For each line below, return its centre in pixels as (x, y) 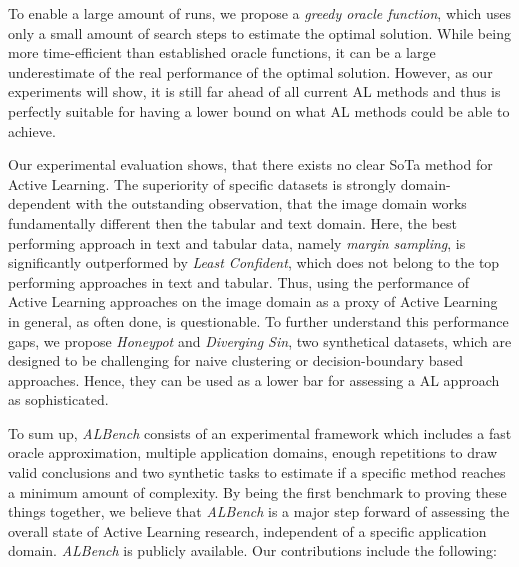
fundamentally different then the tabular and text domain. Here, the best (233, 222)
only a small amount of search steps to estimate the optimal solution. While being (259, 32)
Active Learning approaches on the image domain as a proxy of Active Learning (253, 301)
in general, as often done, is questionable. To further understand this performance (258, 320)
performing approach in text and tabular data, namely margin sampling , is (237, 242)
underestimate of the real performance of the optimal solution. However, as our (250, 71)
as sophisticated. (58, 399)
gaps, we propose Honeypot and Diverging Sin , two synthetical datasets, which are (260, 340)
